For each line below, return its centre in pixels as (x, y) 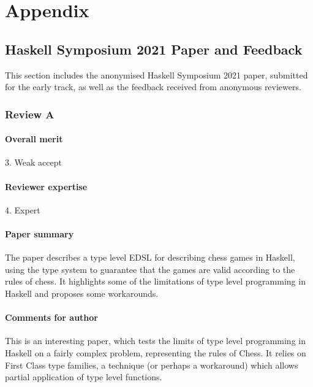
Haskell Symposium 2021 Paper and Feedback (154, 49)
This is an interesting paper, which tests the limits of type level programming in (155, 341)
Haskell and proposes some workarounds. (82, 293)
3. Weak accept (33, 162)
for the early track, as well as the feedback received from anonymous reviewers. (153, 87)
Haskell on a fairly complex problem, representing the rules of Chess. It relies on (156, 352)
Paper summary (40, 233)
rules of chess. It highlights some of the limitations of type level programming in (155, 281)
